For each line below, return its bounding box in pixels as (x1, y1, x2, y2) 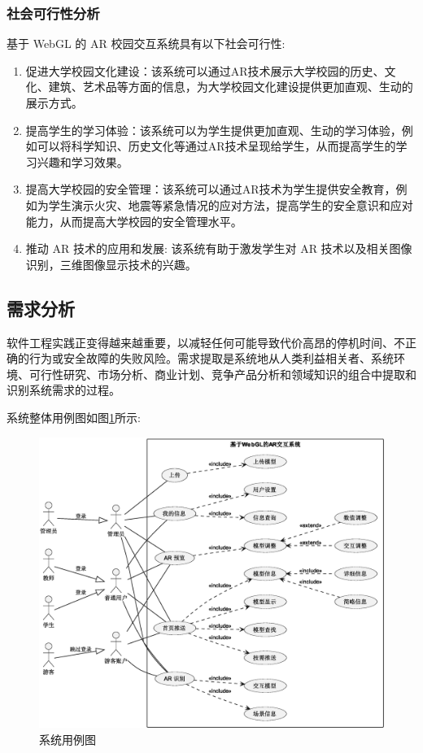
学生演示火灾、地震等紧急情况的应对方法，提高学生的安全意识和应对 (48, 196, 413, 213)
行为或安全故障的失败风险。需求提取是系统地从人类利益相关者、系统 (28, 350, 394, 367)
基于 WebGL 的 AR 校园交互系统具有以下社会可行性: (7, 35, 286, 52)
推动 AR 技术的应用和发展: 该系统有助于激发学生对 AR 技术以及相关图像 (25, 240, 412, 257)
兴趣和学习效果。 (37, 153, 129, 170)
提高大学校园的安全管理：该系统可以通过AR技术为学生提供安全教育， (25, 181, 396, 198)
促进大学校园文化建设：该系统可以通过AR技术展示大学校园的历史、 (25, 62, 385, 79)
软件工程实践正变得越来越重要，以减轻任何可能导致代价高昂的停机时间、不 (7, 333, 405, 350)
